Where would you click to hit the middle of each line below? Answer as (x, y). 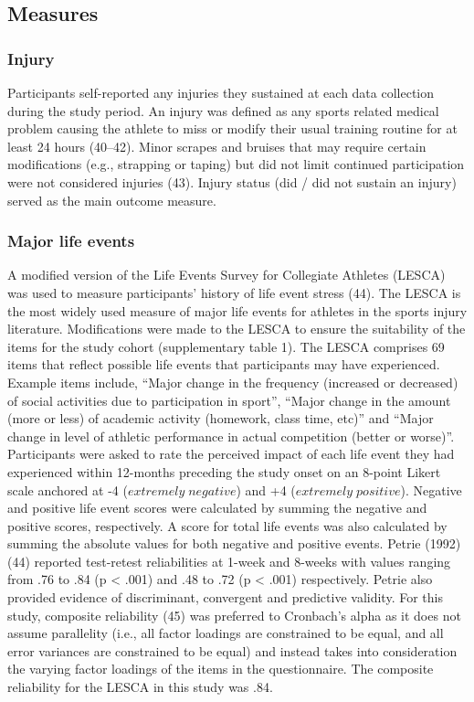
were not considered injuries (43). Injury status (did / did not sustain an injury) (232, 181)
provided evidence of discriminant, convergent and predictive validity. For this (225, 597)
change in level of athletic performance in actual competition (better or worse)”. (231, 436)
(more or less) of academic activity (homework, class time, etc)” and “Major (221, 418)
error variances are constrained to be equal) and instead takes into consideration (232, 650)
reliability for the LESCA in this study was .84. (140, 687)
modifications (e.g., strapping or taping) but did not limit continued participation (236, 164)
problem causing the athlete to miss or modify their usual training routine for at (232, 128)
